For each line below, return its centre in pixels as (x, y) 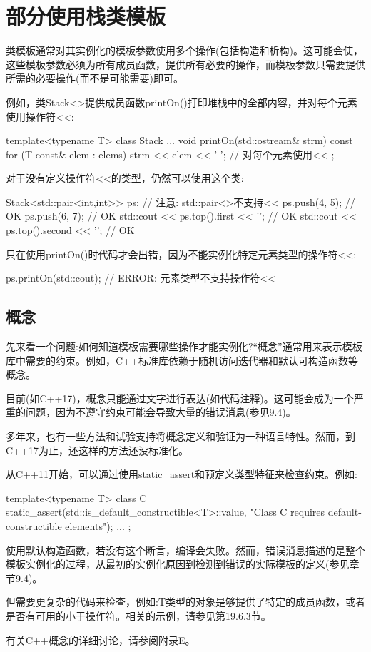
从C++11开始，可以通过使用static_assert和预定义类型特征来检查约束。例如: (182, 474)
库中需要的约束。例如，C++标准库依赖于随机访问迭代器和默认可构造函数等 (182, 360)
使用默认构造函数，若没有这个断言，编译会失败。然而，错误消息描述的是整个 (185, 550)
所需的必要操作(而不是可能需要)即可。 (95, 78)
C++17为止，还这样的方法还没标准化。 (97, 450)
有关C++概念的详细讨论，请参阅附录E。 (101, 640)
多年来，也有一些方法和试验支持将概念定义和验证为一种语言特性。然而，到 (181, 436)
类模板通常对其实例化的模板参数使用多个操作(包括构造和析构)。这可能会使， (184, 50)
